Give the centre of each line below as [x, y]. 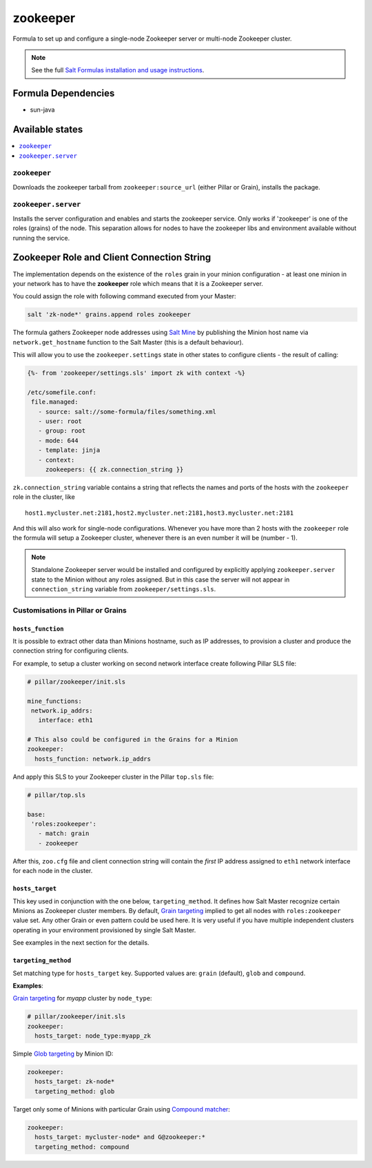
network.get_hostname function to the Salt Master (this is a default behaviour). [128, 342]
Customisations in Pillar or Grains [70, 610]
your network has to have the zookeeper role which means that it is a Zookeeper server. [138, 283]
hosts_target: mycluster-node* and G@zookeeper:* [120, 1137]
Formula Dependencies [64, 93]
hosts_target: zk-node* [75, 1082]
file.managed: [55, 402]
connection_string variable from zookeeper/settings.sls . [124, 589]
